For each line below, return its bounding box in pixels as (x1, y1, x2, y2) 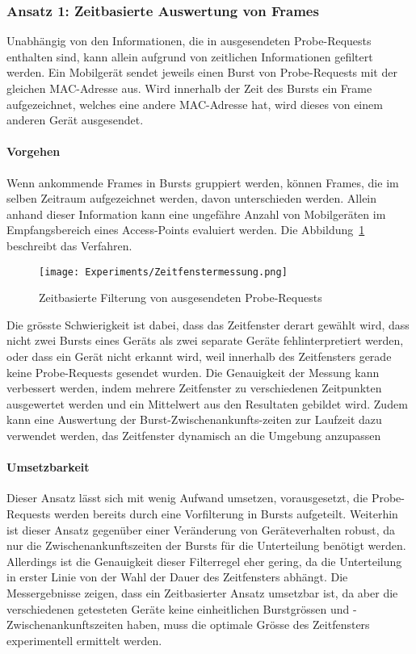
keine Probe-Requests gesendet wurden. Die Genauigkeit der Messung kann (6, 363, 380, 380)
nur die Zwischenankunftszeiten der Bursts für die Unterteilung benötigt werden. (6, 537, 406, 554)
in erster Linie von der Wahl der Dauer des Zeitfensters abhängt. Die (6, 568, 348, 585)
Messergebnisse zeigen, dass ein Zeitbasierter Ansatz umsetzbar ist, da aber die (6, 584, 398, 601)
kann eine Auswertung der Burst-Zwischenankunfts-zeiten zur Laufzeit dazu (6, 411, 382, 428)
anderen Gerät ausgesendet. (6, 111, 144, 128)
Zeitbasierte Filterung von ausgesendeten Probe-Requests (39, 289, 322, 306)
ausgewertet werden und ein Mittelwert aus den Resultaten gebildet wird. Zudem (6, 395, 408, 412)
